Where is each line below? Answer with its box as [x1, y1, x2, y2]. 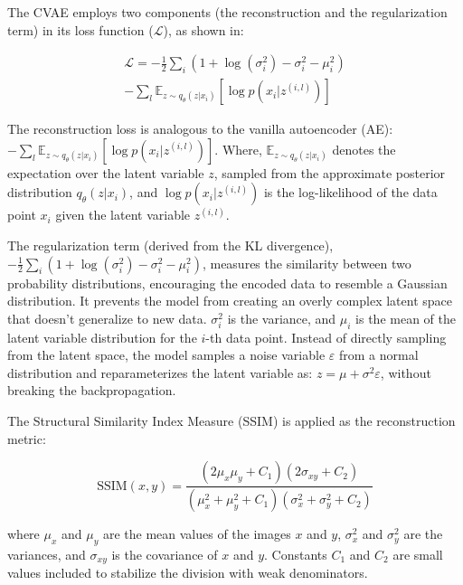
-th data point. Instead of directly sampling [205, 327, 447, 346]
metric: [7, 429, 46, 448]
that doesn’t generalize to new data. [7, 308, 207, 327]
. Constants [264, 544, 327, 563]
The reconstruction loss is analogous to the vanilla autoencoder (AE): [7, 119, 393, 138]
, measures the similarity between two [202, 253, 411, 272]
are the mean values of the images [102, 524, 291, 543]
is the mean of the [355, 308, 456, 327]
